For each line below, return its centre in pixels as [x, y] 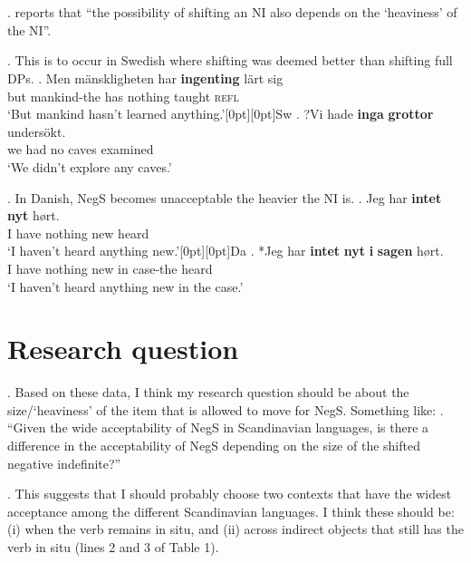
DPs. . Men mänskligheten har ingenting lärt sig [145, 78]
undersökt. [37, 131]
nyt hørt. [34, 215]
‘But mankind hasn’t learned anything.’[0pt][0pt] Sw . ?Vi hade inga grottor [221, 114]
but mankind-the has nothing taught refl [123, 96]
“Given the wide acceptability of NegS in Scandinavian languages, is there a [218, 427]
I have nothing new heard [78, 233]
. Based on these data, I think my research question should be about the [208, 392]
